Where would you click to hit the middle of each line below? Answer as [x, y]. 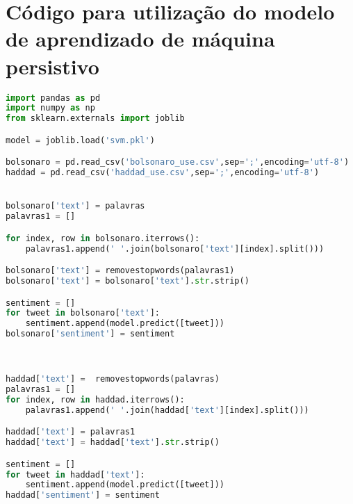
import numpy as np [50, 108]
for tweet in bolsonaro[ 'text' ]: [83, 313]
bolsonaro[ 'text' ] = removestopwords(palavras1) [120, 271]
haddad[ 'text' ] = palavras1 [71, 432]
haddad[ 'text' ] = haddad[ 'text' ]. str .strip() [113, 442]
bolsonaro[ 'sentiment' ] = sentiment [90, 334]
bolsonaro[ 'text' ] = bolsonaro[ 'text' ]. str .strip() [128, 281]
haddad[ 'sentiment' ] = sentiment [83, 495]
